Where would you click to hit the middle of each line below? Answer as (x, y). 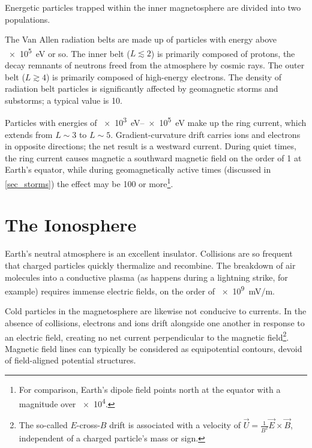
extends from (29, 134)
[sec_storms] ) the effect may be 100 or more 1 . (89, 183)
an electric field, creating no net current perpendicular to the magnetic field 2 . (147, 336)
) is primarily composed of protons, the (223, 53)
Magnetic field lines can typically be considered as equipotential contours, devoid (154, 348)
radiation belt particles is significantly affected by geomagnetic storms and (142, 88)
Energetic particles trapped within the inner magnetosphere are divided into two (153, 7)
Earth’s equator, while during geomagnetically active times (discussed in (138, 169)
